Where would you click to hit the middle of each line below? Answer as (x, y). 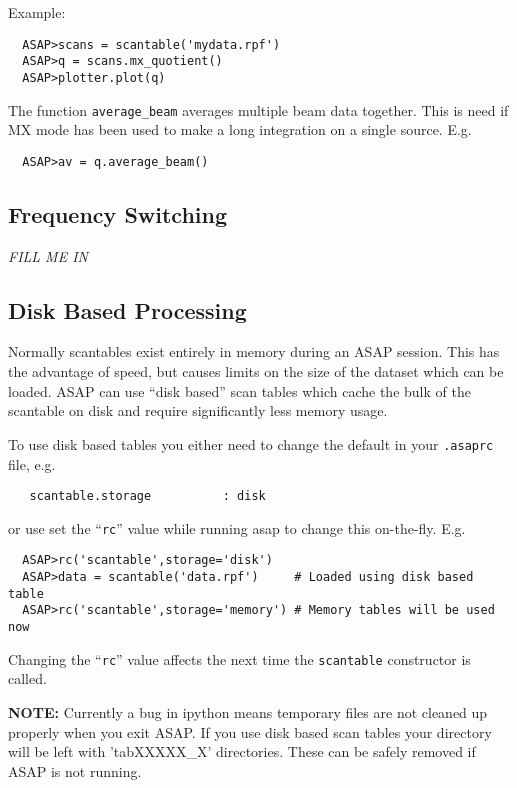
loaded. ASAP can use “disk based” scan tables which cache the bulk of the (239, 390)
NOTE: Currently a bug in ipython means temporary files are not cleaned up (248, 711)
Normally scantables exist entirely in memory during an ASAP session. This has (254, 351)
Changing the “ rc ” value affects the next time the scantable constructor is (239, 658)
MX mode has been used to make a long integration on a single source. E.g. (240, 129)
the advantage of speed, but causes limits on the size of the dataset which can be (256, 371)
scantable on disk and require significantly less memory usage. (198, 410)
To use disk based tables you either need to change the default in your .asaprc (251, 443)
